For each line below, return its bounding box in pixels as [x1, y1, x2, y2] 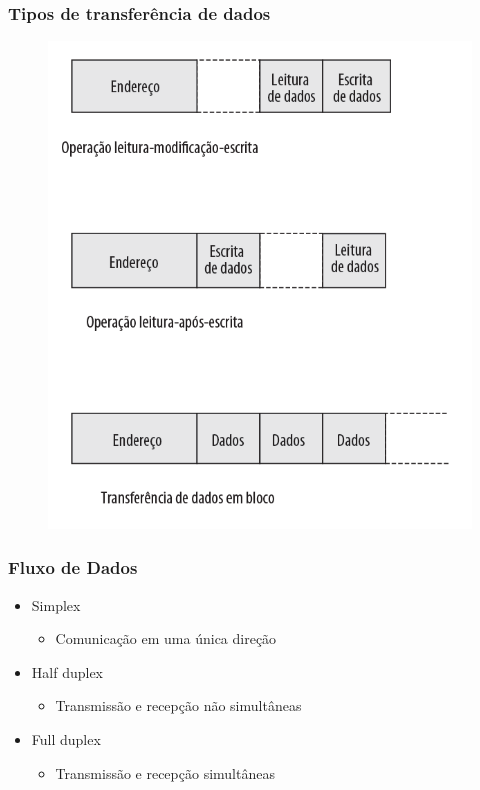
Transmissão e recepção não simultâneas [55, 695, 302, 716]
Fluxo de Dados [8, 555, 138, 580]
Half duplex [31, 661, 103, 682]
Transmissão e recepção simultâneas [55, 762, 275, 783]
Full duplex [31, 729, 101, 750]
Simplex [31, 594, 81, 615]
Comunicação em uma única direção [55, 628, 277, 649]
